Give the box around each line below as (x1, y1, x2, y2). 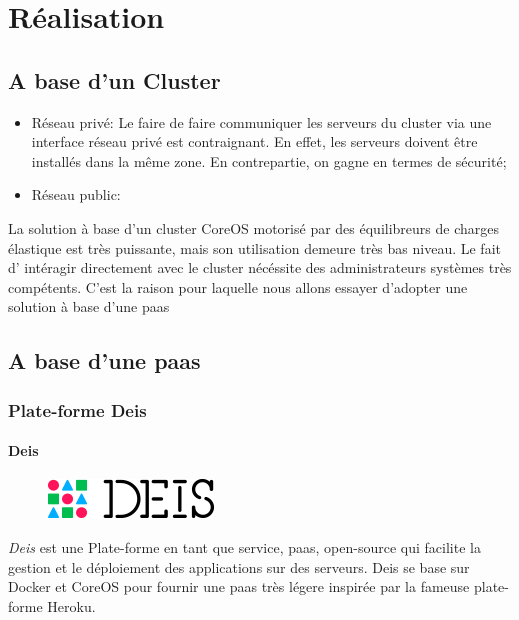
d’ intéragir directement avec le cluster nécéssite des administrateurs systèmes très (8, 257, 512, 278)
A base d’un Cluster (8, 64, 221, 95)
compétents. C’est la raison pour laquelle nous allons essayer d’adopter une (8, 276, 468, 297)
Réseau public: (31, 184, 121, 205)
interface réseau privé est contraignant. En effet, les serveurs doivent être (31, 131, 478, 152)
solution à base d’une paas (8, 296, 170, 317)
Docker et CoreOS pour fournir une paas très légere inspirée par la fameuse (8, 576, 470, 597)
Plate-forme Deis (8, 397, 147, 422)
